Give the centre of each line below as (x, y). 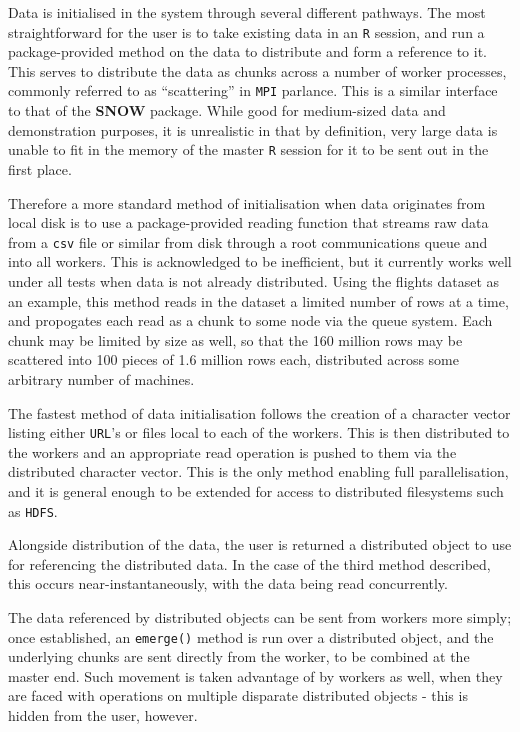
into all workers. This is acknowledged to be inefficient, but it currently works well (260, 261)
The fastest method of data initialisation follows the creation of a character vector (259, 412)
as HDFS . (33, 510)
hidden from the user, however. (103, 715)
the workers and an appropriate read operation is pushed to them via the (232, 451)
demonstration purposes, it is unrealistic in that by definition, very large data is (253, 129)
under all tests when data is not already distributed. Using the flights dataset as (254, 280)
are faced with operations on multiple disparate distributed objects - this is (238, 695)
